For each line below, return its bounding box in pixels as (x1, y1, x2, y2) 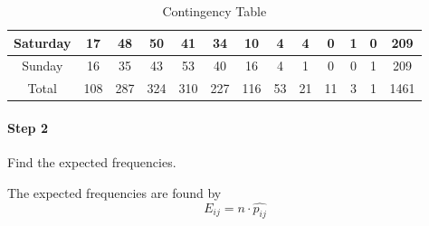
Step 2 (7, 118, 48, 137)
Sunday (22, 56, 63, 75)
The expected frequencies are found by (7, 183, 222, 202)
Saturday (14, 33, 71, 52)
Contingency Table (162, 2, 267, 20)
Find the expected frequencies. (7, 153, 176, 172)
